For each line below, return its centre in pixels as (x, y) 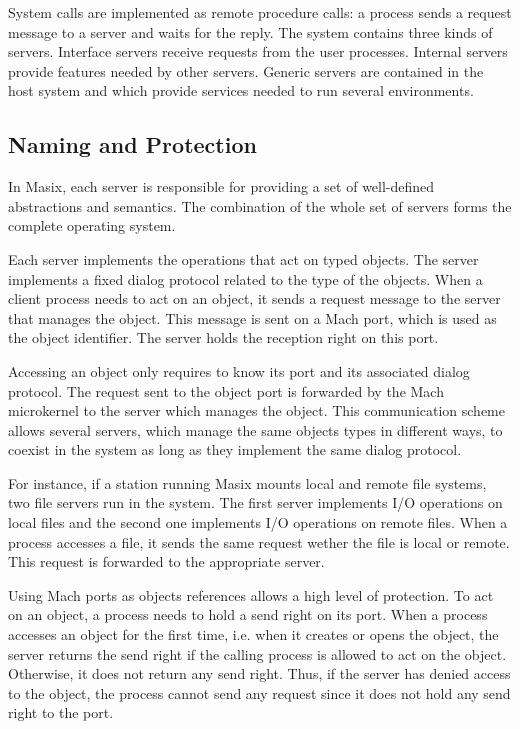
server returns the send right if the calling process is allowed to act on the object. (257, 653)
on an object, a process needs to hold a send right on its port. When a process (248, 614)
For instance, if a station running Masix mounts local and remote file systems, (247, 482)
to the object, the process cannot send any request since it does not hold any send (259, 692)
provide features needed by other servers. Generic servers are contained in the (246, 70)
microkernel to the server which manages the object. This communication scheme (256, 410)
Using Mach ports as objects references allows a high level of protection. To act (251, 594)
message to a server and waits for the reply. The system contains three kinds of (250, 31)
